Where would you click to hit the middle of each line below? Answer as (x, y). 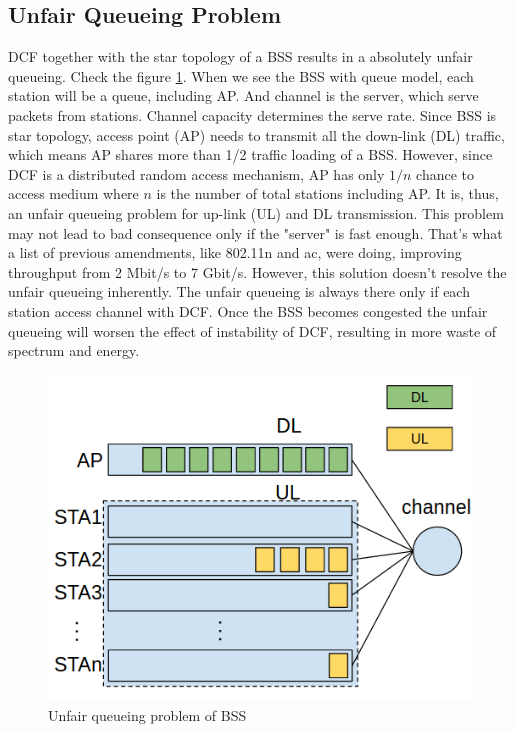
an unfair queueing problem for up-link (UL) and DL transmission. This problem (256, 212)
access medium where (73, 193)
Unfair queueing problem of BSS (147, 714)
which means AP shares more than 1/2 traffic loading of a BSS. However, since (250, 154)
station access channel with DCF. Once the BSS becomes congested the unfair (248, 310)
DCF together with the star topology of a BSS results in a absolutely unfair (240, 56)
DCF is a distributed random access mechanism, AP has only (196, 173)
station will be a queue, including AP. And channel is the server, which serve (243, 95)
